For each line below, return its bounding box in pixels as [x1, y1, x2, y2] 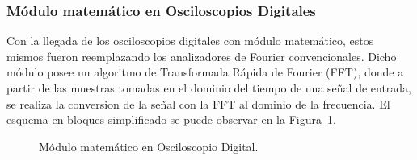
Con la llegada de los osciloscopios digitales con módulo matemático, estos [6, 32, 374, 49]
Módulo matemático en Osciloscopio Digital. [39, 137, 259, 154]
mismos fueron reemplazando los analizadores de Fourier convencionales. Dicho [6, 47, 397, 64]
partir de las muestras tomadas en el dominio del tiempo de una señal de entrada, [6, 80, 412, 96]
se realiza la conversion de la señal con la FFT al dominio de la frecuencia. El [6, 95, 390, 112]
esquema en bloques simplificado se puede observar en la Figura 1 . [6, 111, 336, 128]
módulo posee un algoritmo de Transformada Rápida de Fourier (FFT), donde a [6, 64, 404, 80]
